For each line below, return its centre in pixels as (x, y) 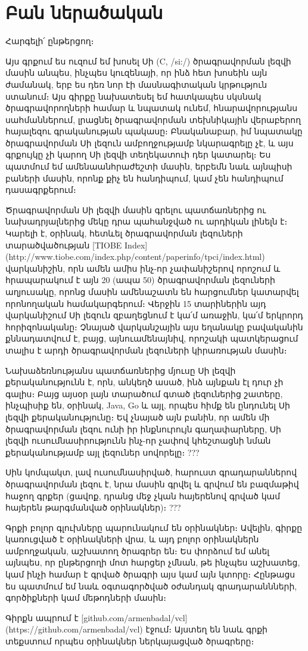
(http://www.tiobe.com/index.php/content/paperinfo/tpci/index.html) (135, 257)
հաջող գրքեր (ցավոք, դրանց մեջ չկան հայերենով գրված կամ (143, 495)
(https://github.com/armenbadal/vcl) (74, 629)
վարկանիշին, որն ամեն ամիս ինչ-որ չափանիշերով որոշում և (143, 268)
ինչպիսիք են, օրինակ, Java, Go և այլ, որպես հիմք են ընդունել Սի (148, 405)
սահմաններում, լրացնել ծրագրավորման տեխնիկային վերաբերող (153, 119)
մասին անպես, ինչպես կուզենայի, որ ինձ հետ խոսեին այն (136, 73)
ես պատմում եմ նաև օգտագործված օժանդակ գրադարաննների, (151, 586)
